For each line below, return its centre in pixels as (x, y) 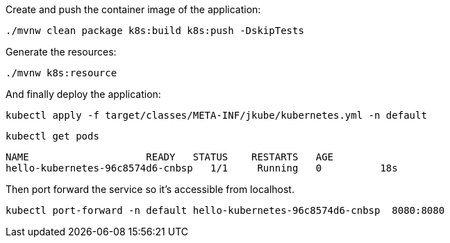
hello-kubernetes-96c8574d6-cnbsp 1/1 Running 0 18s (202, 168)
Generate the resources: (61, 52)
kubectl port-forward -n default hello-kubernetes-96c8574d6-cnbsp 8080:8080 (225, 210)
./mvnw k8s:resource (61, 73)
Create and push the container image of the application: (133, 9)
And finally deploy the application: (83, 94)
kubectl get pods (52, 136)
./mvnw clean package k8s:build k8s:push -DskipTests (155, 31)
